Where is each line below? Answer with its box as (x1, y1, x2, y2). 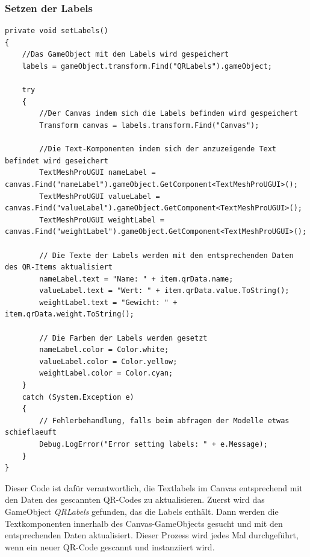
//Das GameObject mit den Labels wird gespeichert (22, 50, 229, 59)
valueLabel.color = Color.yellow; (39, 357, 178, 366)
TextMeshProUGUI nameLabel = (39, 168, 156, 177)
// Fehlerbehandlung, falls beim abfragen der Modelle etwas (39, 416, 290, 425)
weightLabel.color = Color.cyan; (39, 369, 173, 378)
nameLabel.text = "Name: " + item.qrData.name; (39, 274, 234, 283)
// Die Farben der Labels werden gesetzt (39, 333, 208, 342)
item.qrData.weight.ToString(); (5, 310, 134, 319)
